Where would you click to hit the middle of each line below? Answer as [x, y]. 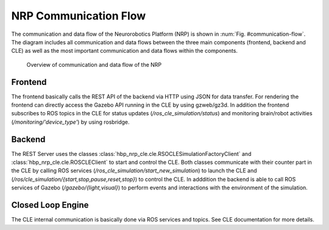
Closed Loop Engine [50, 205]
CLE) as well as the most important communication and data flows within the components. [124, 51]
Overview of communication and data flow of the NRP [94, 64]
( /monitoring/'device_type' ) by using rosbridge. [71, 122]
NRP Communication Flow [79, 16]
